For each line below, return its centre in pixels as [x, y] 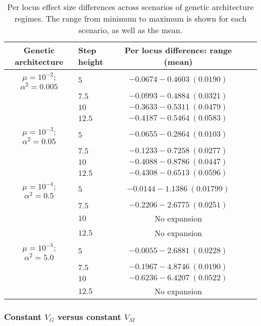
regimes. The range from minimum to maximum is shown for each [130, 18]
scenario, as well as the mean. [130, 30]
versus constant [89, 317]
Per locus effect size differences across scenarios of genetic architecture [130, 7]
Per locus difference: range [178, 50]
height [91, 62]
